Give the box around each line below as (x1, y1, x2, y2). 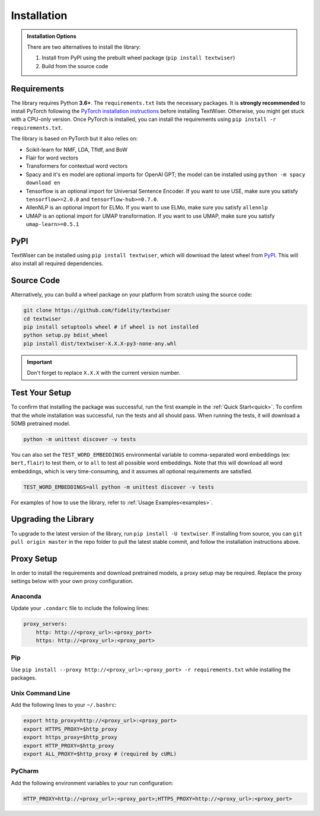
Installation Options (27, 33, 76, 40)
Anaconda (11, 592, 41, 600)
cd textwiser (23, 315, 62, 322)
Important (27, 358, 53, 365)
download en (25, 180, 60, 186)
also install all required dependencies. (11, 260, 104, 267)
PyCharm (11, 767, 39, 775)
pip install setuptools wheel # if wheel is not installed (23, 324, 199, 330)
